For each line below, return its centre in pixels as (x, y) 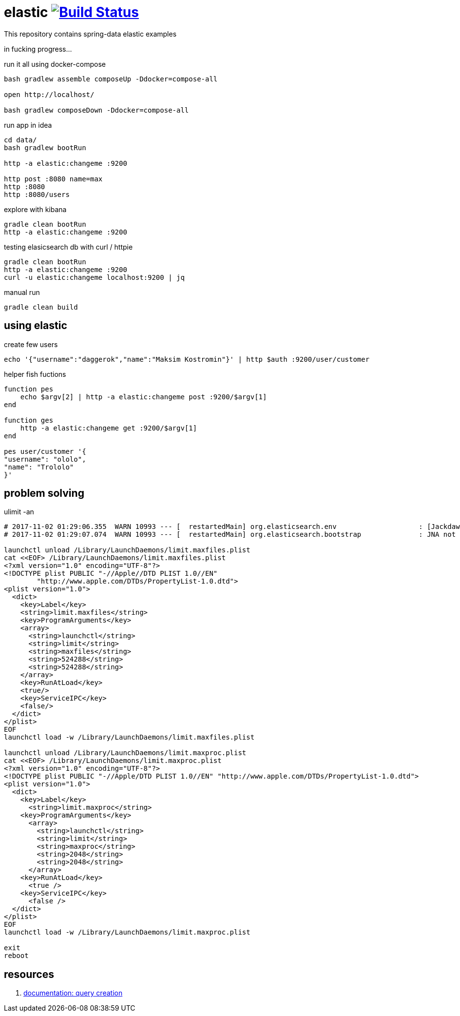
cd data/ (20, 140)
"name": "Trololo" (39, 467)
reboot (16, 956)
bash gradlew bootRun (45, 147)
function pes (29, 389)
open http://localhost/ (49, 94)
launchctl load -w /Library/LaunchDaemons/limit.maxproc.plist (127, 932)
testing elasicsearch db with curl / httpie (68, 247)
